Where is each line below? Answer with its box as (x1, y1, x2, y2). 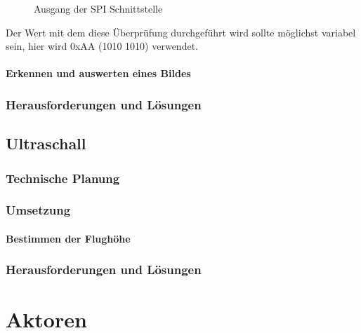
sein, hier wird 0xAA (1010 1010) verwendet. (6, 39, 198, 53)
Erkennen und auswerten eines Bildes (6, 66, 191, 81)
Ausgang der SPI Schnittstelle (34, 1, 163, 15)
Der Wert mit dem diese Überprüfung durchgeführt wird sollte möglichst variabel (6, 25, 356, 39)
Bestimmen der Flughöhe (6, 231, 131, 245)
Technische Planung (6, 169, 120, 186)
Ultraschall (6, 132, 86, 154)
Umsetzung (6, 201, 71, 219)
